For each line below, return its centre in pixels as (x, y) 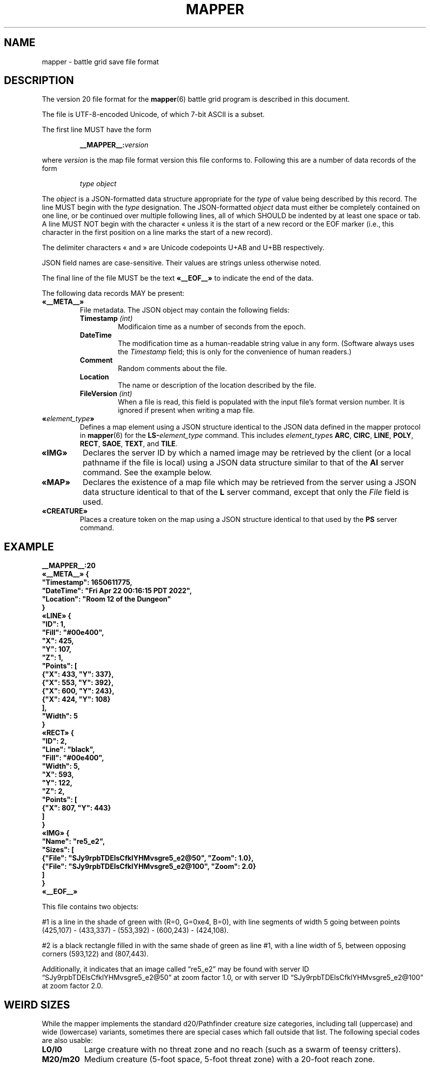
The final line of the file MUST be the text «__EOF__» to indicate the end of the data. (178, 278)
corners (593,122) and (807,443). (95, 954)
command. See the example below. (147, 473)
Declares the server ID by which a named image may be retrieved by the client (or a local (247, 453)
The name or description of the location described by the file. (217, 385)
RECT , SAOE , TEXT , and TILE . (129, 444)
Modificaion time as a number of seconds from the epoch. (212, 327)
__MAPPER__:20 (69, 566)
